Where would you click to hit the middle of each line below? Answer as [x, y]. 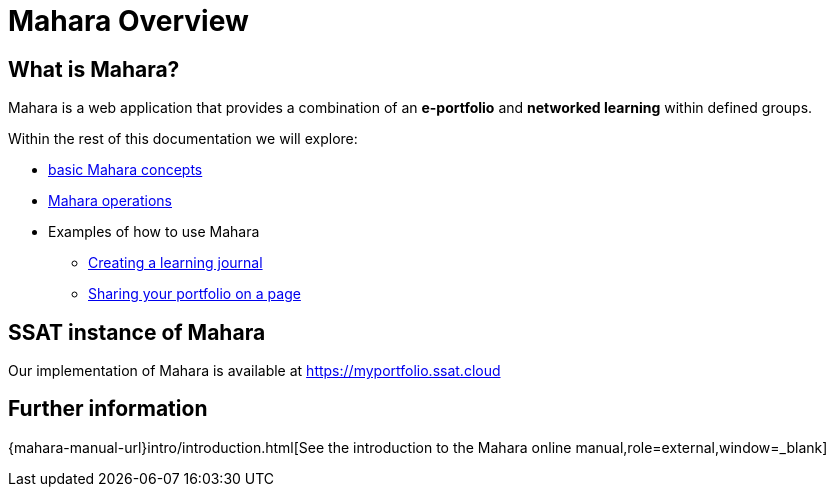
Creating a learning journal [175, 263]
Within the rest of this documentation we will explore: [183, 139]
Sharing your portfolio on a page [194, 294]
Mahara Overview [128, 21]
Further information [108, 409]
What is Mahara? [94, 69]
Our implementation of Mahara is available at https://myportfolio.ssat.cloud [254, 371]
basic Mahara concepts [125, 170]
